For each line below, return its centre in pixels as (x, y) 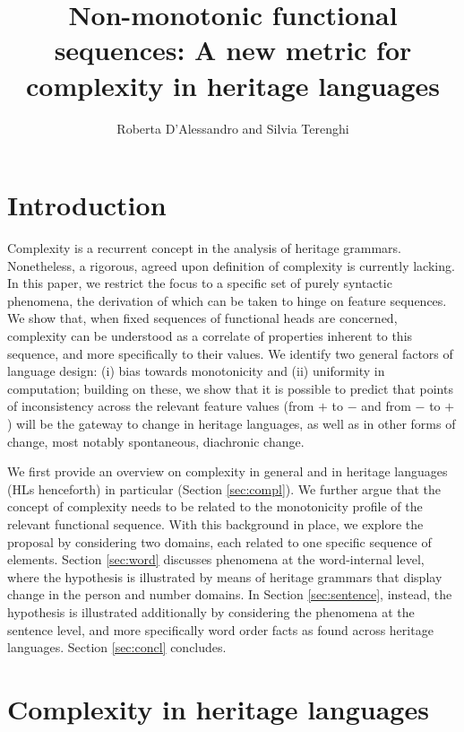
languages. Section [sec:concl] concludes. (117, 647)
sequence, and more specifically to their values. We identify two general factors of (230, 353)
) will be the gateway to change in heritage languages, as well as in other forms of (232, 423)
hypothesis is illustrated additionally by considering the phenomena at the (211, 611)
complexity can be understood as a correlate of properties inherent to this (210, 335)
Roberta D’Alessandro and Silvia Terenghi (233, 128)
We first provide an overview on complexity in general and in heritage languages (228, 471)
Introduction (87, 205)
